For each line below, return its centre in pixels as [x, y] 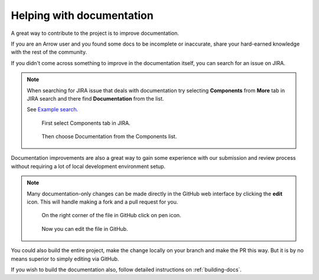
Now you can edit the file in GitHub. [85, 228]
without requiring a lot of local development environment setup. [88, 166]
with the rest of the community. [49, 52]
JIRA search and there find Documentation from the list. [95, 98]
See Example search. [53, 110]
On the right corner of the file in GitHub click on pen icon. [111, 215]
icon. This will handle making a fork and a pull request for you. [102, 202]
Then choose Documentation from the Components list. [109, 137]
